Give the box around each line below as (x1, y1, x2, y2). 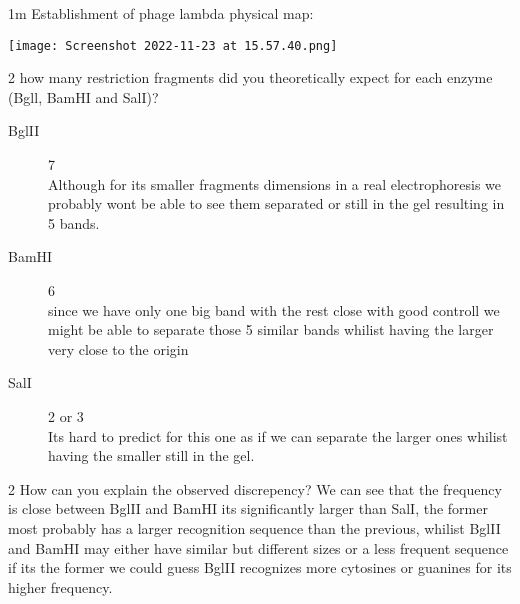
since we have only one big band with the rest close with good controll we (48, 299, 500, 320)
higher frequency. (8, 576, 113, 597)
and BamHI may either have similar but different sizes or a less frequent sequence (8, 537, 509, 558)
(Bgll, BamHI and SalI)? (8, 86, 159, 107)
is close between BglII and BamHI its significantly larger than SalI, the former (8, 498, 488, 519)
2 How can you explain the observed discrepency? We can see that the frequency (8, 478, 502, 499)
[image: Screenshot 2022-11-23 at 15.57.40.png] (8, 38, 338, 53)
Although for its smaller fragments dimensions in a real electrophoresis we (48, 173, 502, 194)
